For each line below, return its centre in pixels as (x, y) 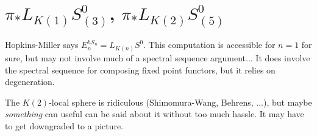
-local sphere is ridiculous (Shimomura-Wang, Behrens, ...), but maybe (180, 102)
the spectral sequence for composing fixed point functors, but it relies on (140, 70)
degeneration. (30, 82)
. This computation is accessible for (209, 45)
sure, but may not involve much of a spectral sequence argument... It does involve (158, 57)
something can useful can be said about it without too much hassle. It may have (155, 114)
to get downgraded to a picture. (64, 125)
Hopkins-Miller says (42, 45)
